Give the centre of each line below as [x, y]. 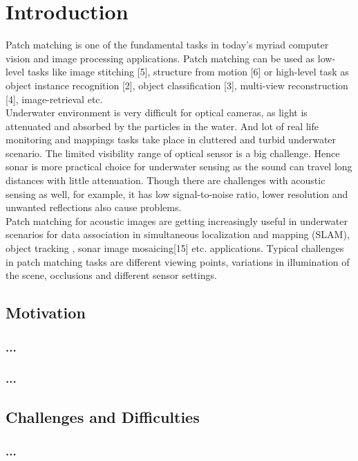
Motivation [46, 313]
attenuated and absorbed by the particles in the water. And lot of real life [162, 126]
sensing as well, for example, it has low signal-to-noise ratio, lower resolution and [177, 193]
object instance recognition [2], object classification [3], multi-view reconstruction [177, 85]
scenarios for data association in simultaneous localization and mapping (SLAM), [178, 234]
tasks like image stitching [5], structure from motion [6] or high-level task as [188, 72]
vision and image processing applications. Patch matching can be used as [160, 58]
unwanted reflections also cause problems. [94, 207]
